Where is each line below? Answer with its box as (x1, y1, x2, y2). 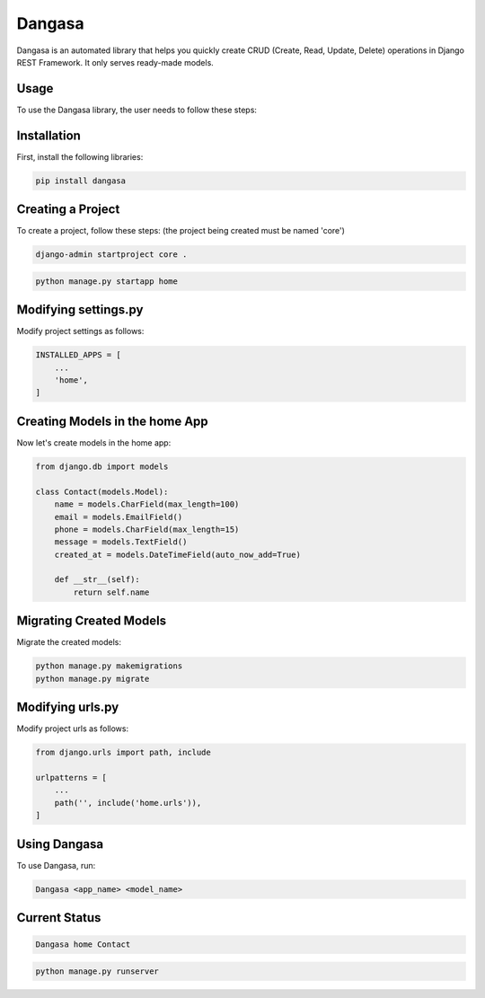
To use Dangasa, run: (16, 860, 96, 870)
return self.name (73, 587, 150, 597)
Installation (16, 128, 81, 143)
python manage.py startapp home (35, 276, 179, 287)
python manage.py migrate (35, 674, 150, 684)
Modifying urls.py (16, 700, 119, 715)
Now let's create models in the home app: (16, 437, 172, 448)
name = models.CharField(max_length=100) (54, 499, 240, 509)
